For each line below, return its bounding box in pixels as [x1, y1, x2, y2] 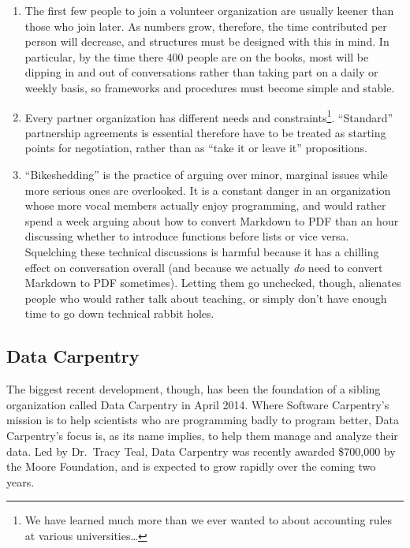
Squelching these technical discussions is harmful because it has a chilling [24, 243, 379, 259]
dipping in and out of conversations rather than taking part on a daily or [24, 64, 378, 80]
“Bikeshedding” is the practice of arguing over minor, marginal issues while [24, 166, 388, 182]
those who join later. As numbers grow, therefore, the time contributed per [24, 17, 387, 34]
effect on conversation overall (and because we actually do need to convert [24, 259, 383, 275]
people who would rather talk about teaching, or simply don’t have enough [24, 289, 387, 306]
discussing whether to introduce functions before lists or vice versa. [24, 228, 349, 244]
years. [6, 473, 35, 490]
